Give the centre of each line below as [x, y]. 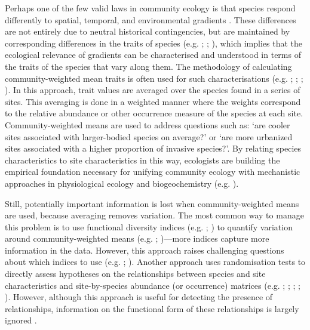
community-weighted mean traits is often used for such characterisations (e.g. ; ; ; [154, 78]
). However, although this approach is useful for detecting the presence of [139, 297]
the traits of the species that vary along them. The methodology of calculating [148, 66]
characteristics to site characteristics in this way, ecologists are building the [142, 160]
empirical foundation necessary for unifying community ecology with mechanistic [153, 172]
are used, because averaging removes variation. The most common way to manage [154, 215]
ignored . [21, 320]
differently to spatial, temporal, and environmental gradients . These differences [151, 19]
